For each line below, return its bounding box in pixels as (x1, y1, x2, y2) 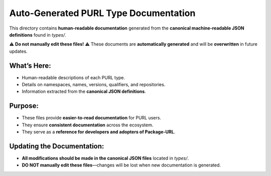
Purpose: (9, 102, 39, 110)
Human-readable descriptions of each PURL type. (22, 74, 125, 80)
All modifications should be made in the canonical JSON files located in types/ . (22, 155, 189, 161)
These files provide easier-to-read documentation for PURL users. (22, 115, 162, 121)
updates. (9, 48, 28, 54)
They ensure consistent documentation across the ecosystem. (22, 122, 154, 128)
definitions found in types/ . (9, 32, 66, 38)
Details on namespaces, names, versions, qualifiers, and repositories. (22, 82, 166, 88)
